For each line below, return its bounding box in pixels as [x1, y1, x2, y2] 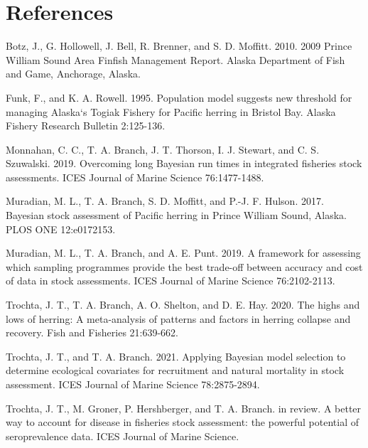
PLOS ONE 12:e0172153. [6, 221, 116, 236]
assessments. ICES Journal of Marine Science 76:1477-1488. [6, 169, 264, 184]
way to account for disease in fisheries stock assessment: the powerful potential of [6, 415, 359, 430]
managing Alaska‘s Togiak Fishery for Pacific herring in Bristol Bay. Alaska [6, 104, 336, 119]
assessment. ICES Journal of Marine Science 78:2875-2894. [6, 377, 260, 391]
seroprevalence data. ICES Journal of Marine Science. [6, 428, 239, 443]
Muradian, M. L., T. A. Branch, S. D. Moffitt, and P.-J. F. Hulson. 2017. [6, 193, 324, 208]
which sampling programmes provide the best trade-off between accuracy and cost [6, 259, 363, 274]
